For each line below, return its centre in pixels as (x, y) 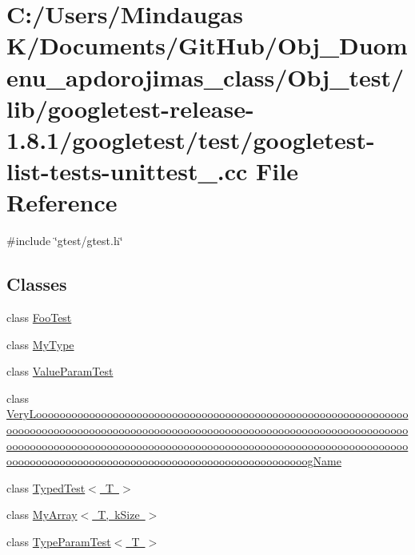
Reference (62, 202)
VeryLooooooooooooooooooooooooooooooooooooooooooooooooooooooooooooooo (207, 414)
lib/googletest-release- (130, 108)
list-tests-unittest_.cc (127, 171)
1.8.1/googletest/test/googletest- (191, 139)
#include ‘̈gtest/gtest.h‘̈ (65, 241)
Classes (37, 284)
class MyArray (42, 515)
